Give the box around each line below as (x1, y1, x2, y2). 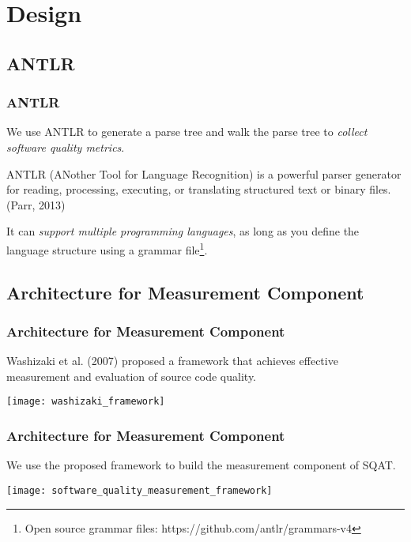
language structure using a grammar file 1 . (6, 239, 208, 258)
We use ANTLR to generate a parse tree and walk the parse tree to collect (6, 123, 368, 140)
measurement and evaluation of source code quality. (6, 367, 257, 384)
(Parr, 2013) (6, 196, 66, 213)
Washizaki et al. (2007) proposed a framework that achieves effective (6, 352, 338, 369)
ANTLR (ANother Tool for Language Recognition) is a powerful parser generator (6, 165, 402, 182)
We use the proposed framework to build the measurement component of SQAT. (6, 457, 396, 473)
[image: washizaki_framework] (6, 396, 165, 408)
